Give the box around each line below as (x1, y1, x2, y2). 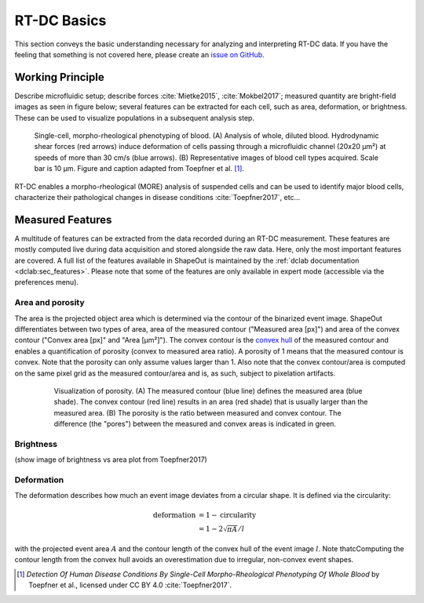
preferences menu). (14, 278, 79, 287)
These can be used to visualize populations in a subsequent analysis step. (14, 113, 255, 122)
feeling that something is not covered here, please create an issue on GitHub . (14, 49, 265, 59)
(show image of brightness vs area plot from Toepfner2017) (14, 455, 207, 464)
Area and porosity (14, 297, 86, 308)
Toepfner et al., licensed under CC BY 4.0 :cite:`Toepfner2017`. (28, 580, 232, 590)
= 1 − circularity (198, 510, 257, 519)
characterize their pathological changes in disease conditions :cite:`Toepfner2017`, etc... (14, 192, 301, 202)
